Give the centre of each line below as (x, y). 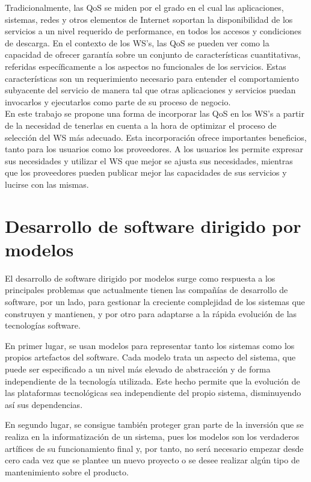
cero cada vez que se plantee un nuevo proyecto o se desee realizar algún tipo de (152, 460)
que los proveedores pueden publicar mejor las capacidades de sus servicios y (146, 172)
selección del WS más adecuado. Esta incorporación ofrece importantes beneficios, (156, 137)
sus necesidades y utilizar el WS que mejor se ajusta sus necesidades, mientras (149, 160)
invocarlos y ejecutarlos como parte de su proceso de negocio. (118, 101)
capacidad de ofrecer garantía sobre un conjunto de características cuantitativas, (153, 54)
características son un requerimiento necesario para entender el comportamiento (152, 78)
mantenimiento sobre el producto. (67, 471)
